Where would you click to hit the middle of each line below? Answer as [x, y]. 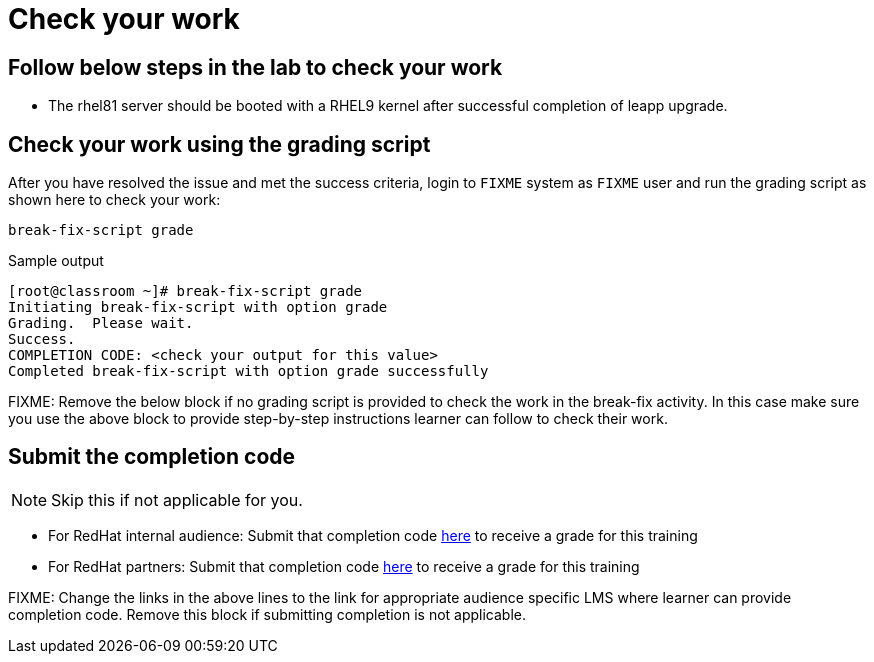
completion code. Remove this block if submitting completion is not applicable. [267, 614]
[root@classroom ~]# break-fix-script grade [185, 291]
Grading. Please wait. [101, 323]
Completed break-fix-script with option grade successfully [248, 371]
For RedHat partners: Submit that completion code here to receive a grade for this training [344, 566]
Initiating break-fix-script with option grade [198, 307]
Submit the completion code [152, 457]
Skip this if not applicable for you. [177, 499]
